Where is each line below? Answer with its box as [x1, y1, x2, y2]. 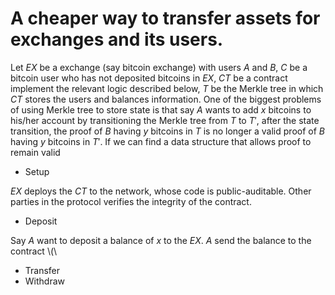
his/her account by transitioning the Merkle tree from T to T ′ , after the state [10, 114, 320, 126]
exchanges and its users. [10, 28, 224, 51]
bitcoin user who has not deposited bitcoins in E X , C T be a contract [10, 72, 288, 84]
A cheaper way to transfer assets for [10, 7, 321, 30]
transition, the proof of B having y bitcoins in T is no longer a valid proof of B [10, 125, 325, 137]
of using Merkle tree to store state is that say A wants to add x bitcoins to [10, 103, 312, 116]
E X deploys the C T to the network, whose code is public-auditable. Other [10, 185, 312, 197]
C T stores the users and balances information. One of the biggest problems [10, 93, 322, 105]
